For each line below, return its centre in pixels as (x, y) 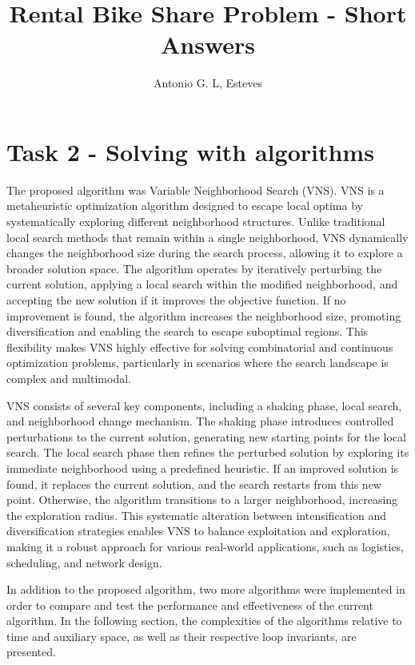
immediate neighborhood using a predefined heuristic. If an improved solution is (203, 468)
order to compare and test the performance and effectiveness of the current (190, 605)
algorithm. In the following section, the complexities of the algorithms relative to (204, 621)
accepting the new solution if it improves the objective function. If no (176, 300)
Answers (208, 44)
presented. (31, 652)
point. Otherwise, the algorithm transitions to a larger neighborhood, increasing (202, 500)
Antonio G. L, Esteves (208, 83)
